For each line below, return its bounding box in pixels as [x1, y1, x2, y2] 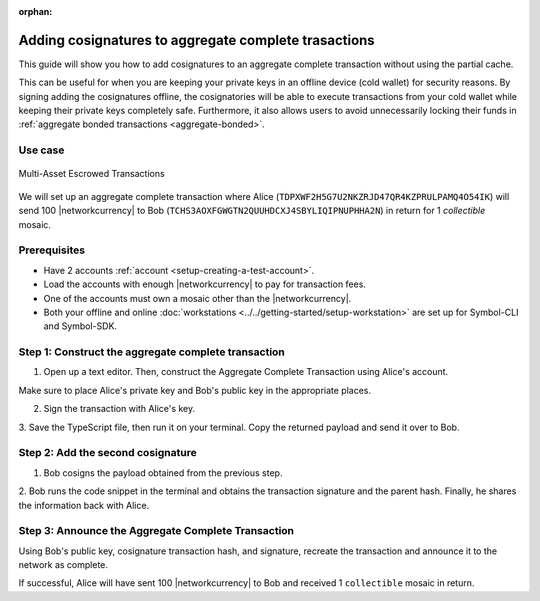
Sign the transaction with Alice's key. [43, 403, 196, 415]
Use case [18, 143, 65, 157]
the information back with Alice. [18, 499, 150, 511]
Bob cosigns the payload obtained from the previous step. [43, 466, 283, 479]
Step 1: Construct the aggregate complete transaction [18, 345, 285, 359]
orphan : [18, 6, 53, 17]
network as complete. [18, 559, 109, 571]
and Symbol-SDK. [43, 320, 118, 332]
